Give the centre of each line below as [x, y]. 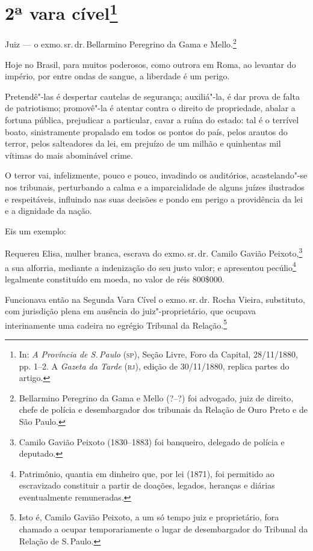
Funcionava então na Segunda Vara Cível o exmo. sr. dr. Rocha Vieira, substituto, [155, 299]
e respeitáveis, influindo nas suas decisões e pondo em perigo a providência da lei [154, 199]
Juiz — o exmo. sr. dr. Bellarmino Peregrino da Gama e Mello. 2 [121, 43]
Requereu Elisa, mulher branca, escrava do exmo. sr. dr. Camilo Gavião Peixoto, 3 [154, 252]
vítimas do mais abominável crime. [69, 155]
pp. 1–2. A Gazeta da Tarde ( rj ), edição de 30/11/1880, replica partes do [154, 366]
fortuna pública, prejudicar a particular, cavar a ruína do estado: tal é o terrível [152, 120]
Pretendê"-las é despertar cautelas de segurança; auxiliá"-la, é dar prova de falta [152, 96]
